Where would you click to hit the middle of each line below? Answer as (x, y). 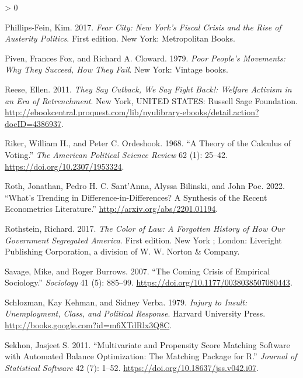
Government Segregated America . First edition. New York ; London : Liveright (143, 240)
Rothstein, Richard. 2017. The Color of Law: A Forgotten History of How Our (145, 228)
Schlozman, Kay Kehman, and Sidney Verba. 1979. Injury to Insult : (126, 302)
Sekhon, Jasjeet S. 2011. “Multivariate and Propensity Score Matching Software (147, 344)
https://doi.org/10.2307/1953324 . (65, 166)
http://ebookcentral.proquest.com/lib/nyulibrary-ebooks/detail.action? (132, 112)
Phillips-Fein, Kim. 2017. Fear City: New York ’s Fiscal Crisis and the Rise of (143, 27)
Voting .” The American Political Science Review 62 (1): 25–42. (116, 154)
